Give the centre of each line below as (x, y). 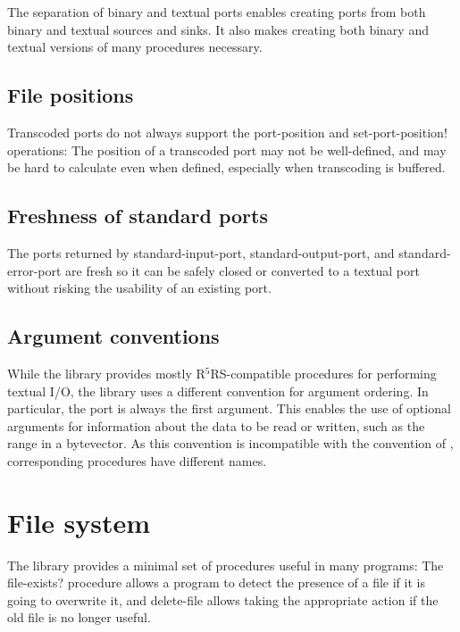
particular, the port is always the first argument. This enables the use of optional (229, 408)
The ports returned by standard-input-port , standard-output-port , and (201, 252)
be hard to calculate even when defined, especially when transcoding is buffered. (226, 167)
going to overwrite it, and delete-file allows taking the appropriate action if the (223, 599)
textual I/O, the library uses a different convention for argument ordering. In (218, 391)
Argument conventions (113, 336)
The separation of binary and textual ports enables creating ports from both (217, 12)
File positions (71, 95)
